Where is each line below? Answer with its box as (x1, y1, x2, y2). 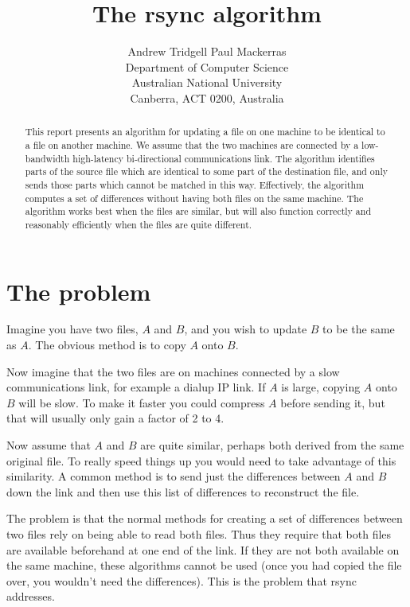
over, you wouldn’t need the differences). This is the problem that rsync (6, 572, 357, 589)
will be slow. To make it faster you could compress (18, 394, 265, 411)
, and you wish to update (184, 321, 307, 337)
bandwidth (25, 151, 70, 165)
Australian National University (131, 74, 283, 91)
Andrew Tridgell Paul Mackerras (127, 43, 287, 60)
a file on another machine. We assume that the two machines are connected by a (25, 138, 359, 151)
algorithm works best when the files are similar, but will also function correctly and (25, 204, 372, 218)
